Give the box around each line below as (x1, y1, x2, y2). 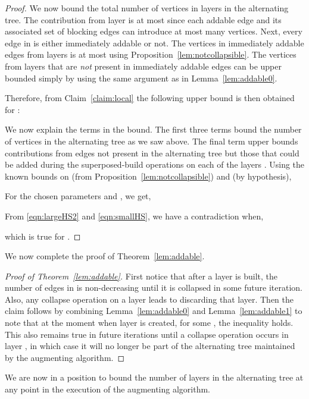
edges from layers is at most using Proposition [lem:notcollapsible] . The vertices (5, 48, 296, 61)
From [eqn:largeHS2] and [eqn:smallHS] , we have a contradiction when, (5, 209, 264, 222)
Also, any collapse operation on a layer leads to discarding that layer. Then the (5, 293, 294, 305)
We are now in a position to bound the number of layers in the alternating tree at (5, 371, 304, 384)
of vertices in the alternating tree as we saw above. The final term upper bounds (5, 134, 298, 147)
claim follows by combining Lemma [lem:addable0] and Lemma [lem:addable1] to (5, 304, 302, 317)
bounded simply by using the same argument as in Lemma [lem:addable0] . (5, 71, 277, 84)
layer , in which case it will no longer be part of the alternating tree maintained (5, 340, 295, 352)
